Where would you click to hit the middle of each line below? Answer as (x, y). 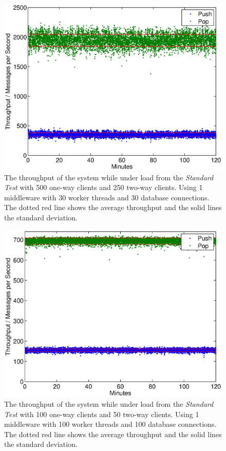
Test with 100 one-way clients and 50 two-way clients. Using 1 (102, 414)
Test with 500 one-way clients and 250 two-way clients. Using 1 (103, 187)
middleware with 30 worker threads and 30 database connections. (107, 197)
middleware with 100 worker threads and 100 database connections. (110, 424)
